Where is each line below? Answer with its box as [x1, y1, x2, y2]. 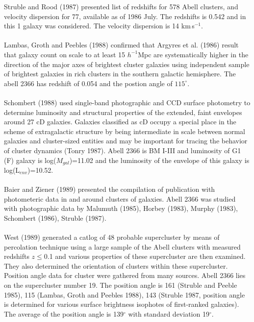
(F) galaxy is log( [4, 155, 56, 165]
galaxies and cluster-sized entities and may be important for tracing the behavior [4, 136, 248, 146]
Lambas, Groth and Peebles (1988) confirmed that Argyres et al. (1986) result [4, 40, 239, 50]
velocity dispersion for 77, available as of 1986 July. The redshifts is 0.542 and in [4, 11, 246, 21]
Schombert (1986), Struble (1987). [4, 212, 106, 223]
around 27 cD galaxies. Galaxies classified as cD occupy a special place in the [4, 116, 236, 127]
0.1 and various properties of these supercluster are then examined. [44, 251, 246, 261]
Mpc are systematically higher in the [138, 49, 249, 59]
